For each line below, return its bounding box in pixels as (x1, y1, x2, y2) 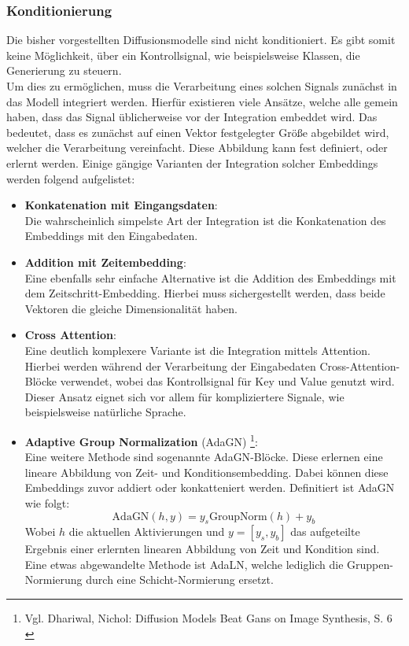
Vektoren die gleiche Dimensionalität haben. (24, 300, 238, 316)
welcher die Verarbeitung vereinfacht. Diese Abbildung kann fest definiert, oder (6, 139, 388, 156)
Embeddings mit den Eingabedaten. (24, 227, 198, 244)
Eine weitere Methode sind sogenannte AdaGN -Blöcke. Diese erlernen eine (24, 449, 383, 465)
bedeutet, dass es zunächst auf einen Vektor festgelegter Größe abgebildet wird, (6, 124, 389, 140)
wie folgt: (24, 494, 70, 511)
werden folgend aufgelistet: (6, 170, 135, 186)
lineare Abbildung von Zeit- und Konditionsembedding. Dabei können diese (24, 463, 389, 480)
